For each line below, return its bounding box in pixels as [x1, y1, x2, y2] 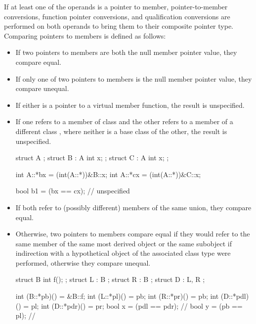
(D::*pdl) [220, 291, 249, 301]
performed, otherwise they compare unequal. [15, 257, 151, 268]
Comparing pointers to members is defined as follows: [4, 30, 166, 41]
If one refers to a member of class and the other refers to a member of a [15, 116, 233, 127]
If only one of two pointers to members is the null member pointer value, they [15, 73, 252, 84]
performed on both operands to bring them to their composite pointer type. [4, 21, 233, 31]
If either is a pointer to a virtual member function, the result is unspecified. [15, 99, 245, 110]
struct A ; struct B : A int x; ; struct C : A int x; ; [15, 152, 169, 163]
